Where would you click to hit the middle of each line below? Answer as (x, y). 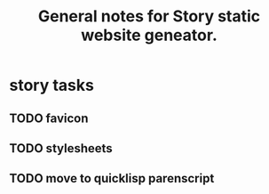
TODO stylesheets (61, 148)
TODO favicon (49, 118)
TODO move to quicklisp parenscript (112, 178)
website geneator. (149, 35)
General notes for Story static (149, 16)
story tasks (52, 85)
